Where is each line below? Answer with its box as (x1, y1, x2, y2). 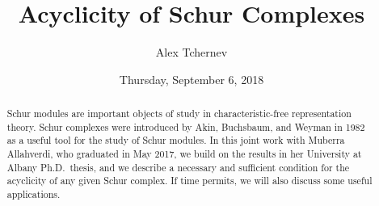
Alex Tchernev (155, 44, 228, 61)
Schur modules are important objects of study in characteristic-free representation (6, 107, 352, 120)
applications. (6, 187, 61, 201)
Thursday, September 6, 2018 (119, 70, 264, 87)
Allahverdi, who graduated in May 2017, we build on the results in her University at (6, 147, 362, 161)
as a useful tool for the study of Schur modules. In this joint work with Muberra (6, 133, 345, 147)
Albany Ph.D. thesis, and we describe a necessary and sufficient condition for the (6, 160, 350, 174)
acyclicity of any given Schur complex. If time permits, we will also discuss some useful (6, 174, 373, 187)
